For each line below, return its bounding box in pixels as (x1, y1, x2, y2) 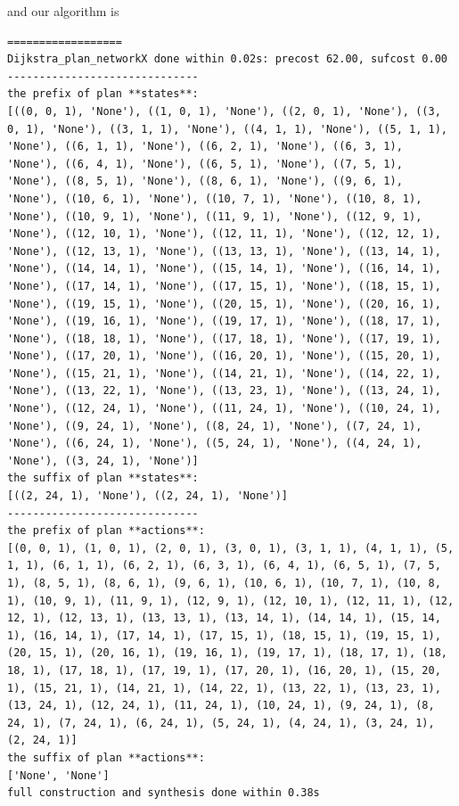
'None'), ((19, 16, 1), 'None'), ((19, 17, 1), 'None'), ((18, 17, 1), (7, 315, 441, 328)
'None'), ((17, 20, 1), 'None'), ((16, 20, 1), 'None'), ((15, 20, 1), (7, 350, 441, 363)
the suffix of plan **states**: (7, 472, 199, 485)
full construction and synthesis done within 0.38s (7, 786, 320, 800)
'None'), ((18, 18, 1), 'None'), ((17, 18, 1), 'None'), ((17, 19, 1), (7, 332, 441, 345)
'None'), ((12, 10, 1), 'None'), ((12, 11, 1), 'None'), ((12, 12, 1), (7, 227, 441, 241)
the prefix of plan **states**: (7, 87, 199, 101)
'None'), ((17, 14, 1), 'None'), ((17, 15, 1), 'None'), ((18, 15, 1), (7, 279, 441, 292)
